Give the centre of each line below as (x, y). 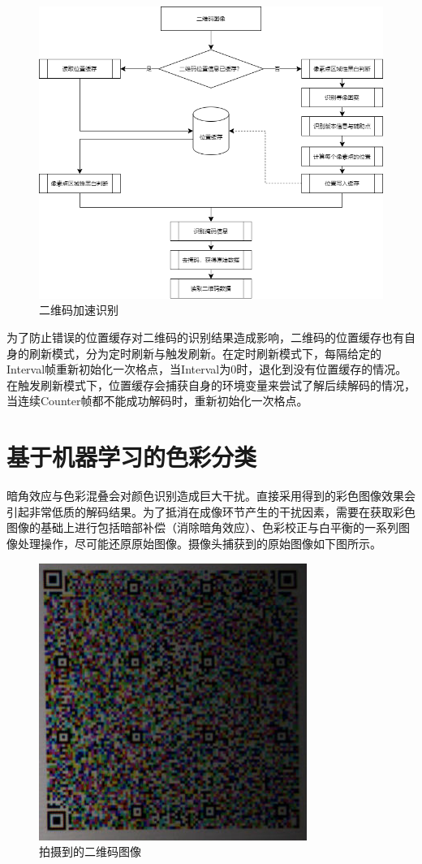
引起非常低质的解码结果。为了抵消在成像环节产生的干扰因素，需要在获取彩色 (211, 511)
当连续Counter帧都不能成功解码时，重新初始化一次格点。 (157, 401)
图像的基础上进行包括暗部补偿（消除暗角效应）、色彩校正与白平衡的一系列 (202, 527)
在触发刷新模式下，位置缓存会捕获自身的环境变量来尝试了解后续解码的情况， (211, 384)
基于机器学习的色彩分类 (132, 457)
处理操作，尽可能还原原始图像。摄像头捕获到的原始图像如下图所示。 (199, 543)
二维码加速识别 (79, 310)
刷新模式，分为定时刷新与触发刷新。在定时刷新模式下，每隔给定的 (205, 353)
